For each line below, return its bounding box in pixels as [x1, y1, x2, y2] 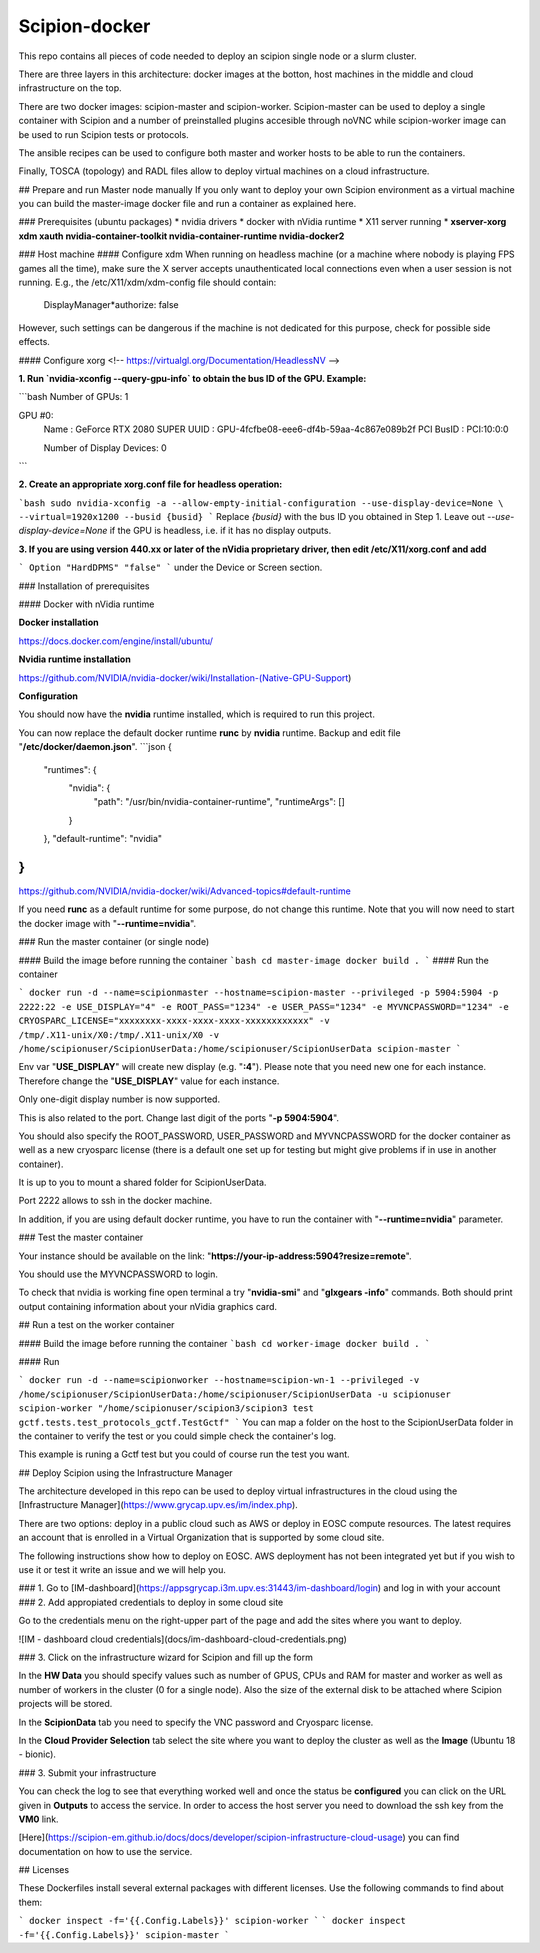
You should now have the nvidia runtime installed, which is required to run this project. [18, 708, 375, 720]
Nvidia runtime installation [18, 653, 132, 665]
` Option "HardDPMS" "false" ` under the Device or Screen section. [18, 561, 323, 574]
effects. [18, 336, 50, 348]
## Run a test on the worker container [18, 1319, 175, 1331]
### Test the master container [18, 1231, 144, 1244]
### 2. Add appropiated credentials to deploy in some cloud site [18, 1596, 284, 1608]
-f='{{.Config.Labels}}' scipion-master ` [18, 1929, 230, 1940]
